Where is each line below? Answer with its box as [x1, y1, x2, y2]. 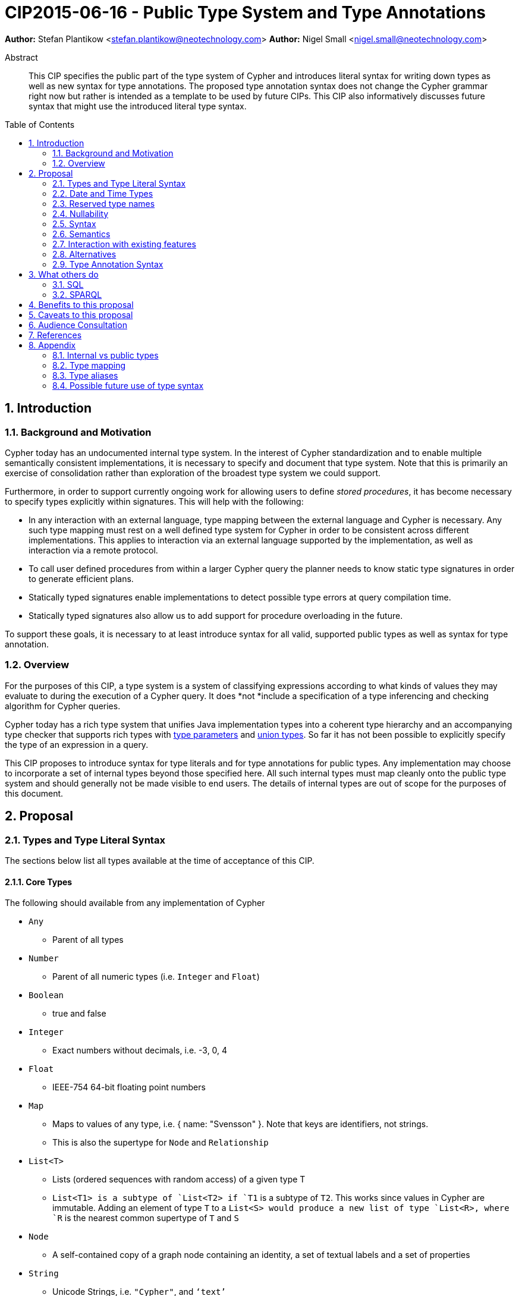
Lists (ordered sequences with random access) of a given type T [52, 1174, 306, 1185]
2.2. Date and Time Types [52, 188, 153, 199]
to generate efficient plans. [29, 573, 134, 584]
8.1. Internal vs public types [52, 350, 159, 360]
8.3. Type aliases [52, 370, 118, 380]
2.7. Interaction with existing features [52, 238, 196, 249]
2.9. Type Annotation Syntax [52, 259, 163, 269]
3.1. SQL [52, 279, 84, 290]
